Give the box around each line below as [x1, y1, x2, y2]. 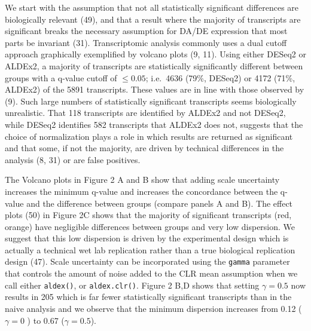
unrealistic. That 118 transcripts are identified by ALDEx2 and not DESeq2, [5, 106, 286, 119]
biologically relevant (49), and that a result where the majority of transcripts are [5, 13, 301, 25]
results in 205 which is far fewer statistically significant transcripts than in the [5, 290, 292, 303]
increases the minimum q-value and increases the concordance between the [5, 185, 278, 197]
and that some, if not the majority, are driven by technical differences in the [5, 142, 284, 154]
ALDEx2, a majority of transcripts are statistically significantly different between [5, 59, 303, 72]
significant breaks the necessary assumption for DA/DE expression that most [5, 24, 288, 37]
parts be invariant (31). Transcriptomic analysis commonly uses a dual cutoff [5, 36, 287, 48]
